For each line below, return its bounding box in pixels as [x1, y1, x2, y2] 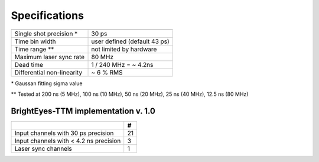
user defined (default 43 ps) [91, 37, 170, 46]
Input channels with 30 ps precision [14, 129, 114, 137]
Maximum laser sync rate [14, 53, 85, 61]
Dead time [14, 60, 44, 69]
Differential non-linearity [14, 68, 83, 76]
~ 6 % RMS [91, 68, 123, 76]
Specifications [11, 9, 84, 22]
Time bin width [14, 37, 56, 46]
